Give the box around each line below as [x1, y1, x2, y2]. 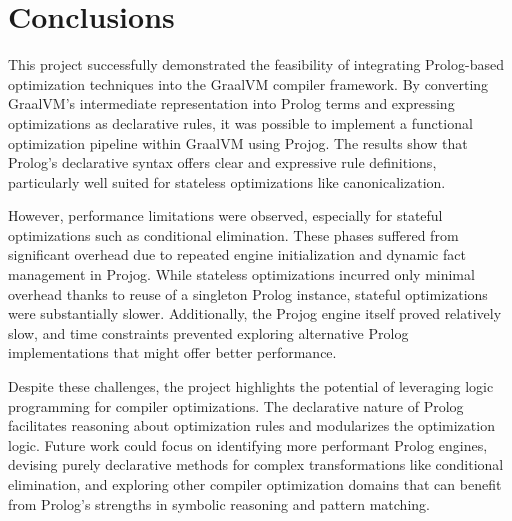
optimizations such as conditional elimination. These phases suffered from [8, 224, 459, 245]
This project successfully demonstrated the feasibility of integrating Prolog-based [8, 54, 504, 75]
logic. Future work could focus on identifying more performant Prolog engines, [8, 434, 488, 455]
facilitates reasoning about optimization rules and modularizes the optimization [8, 415, 495, 436]
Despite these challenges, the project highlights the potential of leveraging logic [8, 376, 494, 397]
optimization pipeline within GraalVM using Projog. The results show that [8, 132, 468, 153]
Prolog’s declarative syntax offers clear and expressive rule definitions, [8, 152, 437, 173]
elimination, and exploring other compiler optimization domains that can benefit [8, 474, 502, 494]
